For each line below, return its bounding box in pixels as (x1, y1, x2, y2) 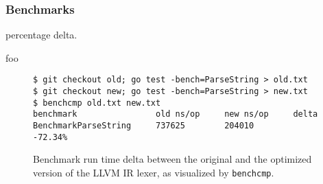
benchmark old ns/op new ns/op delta (33, 109, 318, 119)
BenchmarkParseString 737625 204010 (33, 121, 254, 131)
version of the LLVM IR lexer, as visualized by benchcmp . (33, 165, 274, 179)
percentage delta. (5, 27, 77, 42)
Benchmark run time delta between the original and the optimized (33, 152, 312, 166)
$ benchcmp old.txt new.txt (33, 97, 161, 108)
